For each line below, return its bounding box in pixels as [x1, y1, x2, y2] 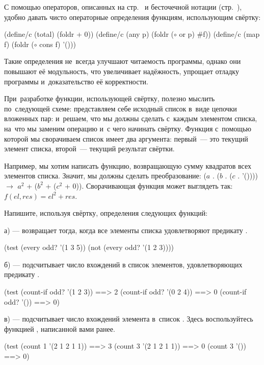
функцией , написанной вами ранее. [4, 323, 115, 334]
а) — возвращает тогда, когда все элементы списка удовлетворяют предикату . [4, 224, 248, 235]
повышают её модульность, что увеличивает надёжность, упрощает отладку [4, 65, 239, 76]
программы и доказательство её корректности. [4, 76, 148, 86]
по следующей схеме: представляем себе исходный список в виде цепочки [4, 103, 237, 113]
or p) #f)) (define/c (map [179, 29, 260, 39]
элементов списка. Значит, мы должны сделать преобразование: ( [4, 170, 206, 181]
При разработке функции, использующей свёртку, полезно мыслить [4, 93, 215, 104]
